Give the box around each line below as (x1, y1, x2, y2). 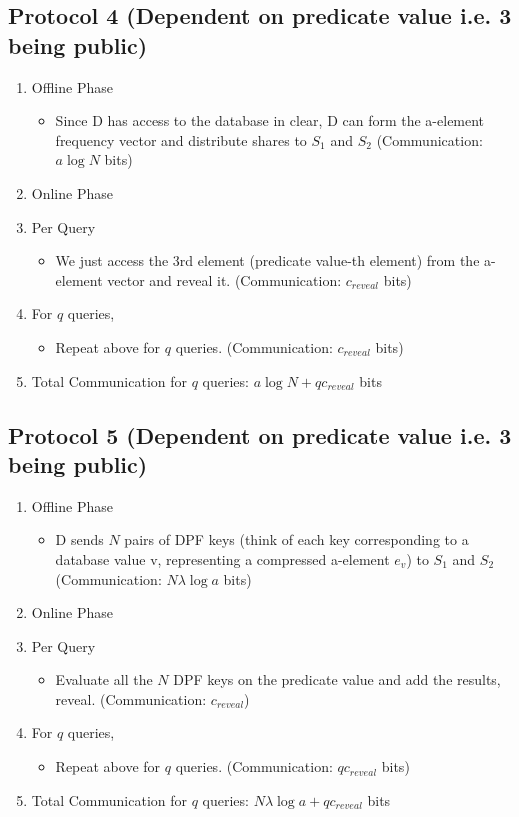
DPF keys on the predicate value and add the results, (173, 669, 501, 690)
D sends (55, 529, 104, 550)
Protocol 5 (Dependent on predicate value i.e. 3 (8, 419, 512, 450)
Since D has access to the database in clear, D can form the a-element (55, 110, 485, 131)
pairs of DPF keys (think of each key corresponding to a (124, 529, 469, 550)
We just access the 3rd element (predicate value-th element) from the (55, 250, 480, 271)
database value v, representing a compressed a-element (55, 548, 390, 569)
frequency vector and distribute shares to (55, 129, 307, 150)
